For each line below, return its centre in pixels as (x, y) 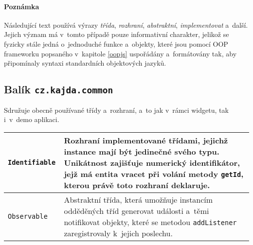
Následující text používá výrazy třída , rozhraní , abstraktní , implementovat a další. (126, 25)
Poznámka (22, 6)
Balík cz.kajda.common (59, 89)
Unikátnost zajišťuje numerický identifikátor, (152, 162)
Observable (28, 216)
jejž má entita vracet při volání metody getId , (154, 174)
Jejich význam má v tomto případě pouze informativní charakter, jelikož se (117, 34)
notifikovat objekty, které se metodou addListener (150, 222)
